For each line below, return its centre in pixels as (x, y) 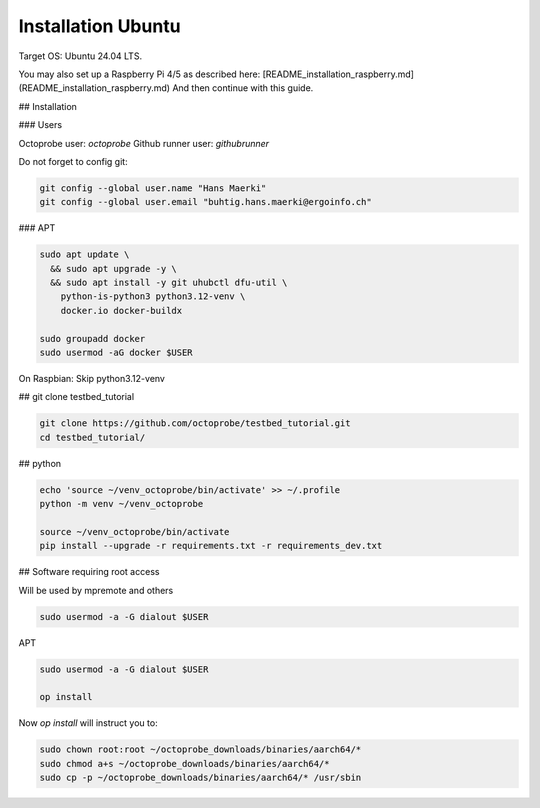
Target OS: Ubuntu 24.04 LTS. (80, 56)
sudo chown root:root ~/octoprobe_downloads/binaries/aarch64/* (200, 749)
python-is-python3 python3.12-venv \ (153, 296)
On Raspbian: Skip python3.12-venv (91, 378)
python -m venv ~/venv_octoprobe (121, 504)
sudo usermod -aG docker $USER (116, 352)
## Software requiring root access (89, 572)
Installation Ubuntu (99, 26)
